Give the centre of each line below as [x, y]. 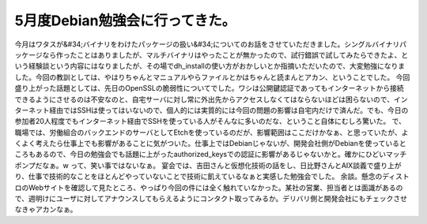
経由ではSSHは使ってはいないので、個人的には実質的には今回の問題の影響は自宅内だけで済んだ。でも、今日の [229, 110]
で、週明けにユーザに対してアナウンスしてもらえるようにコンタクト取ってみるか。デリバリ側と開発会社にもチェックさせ [211, 199]
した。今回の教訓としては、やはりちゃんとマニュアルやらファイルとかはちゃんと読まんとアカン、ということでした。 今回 [212, 77]
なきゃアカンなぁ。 [46, 210]
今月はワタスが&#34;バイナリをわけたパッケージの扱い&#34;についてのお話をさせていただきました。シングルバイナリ [207, 44]
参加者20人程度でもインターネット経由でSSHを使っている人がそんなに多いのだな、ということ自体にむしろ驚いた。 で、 [210, 121]
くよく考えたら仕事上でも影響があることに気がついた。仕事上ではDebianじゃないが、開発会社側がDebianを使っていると [210, 144]
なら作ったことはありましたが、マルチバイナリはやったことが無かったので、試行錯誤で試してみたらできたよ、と [225, 54]
